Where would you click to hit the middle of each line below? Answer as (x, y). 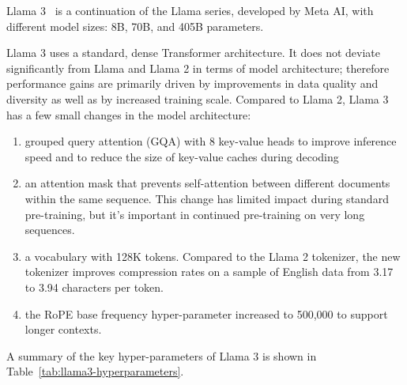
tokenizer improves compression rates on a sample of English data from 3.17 (209, 272)
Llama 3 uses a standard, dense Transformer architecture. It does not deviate (193, 53)
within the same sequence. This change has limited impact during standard (207, 198)
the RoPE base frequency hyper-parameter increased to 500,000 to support (206, 313)
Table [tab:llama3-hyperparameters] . (95, 371)
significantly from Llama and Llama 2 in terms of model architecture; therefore (198, 68)
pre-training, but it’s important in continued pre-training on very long (195, 214)
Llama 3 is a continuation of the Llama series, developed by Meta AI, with (190, 10)
